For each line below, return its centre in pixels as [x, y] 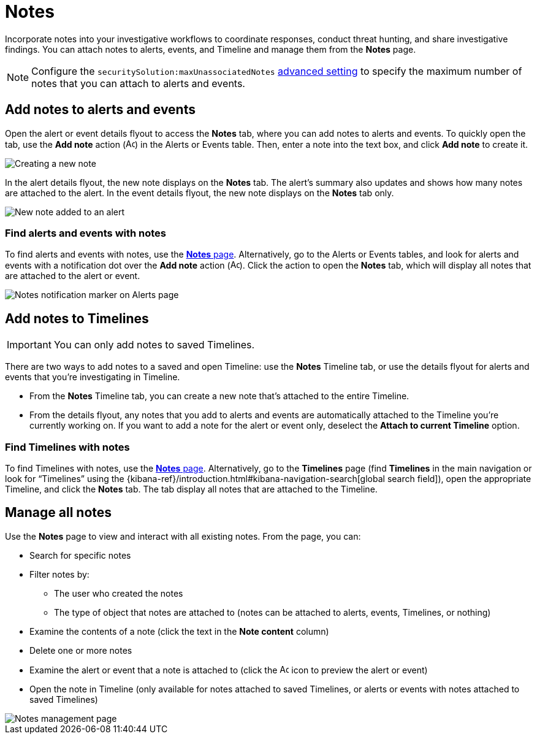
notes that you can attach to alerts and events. [138, 83]
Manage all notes [59, 513]
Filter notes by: [59, 574]
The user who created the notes [119, 593]
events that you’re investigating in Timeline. [93, 377]
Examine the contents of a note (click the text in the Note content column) [179, 631]
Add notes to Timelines [77, 318]
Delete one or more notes [81, 650]
